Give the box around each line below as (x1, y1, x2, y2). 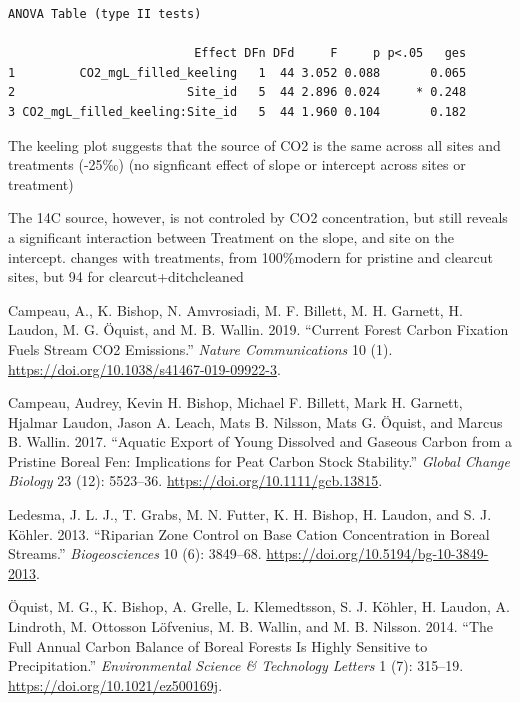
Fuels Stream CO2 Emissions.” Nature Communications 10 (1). (8, 338, 393, 359)
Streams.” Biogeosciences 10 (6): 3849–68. (8, 543, 262, 564)
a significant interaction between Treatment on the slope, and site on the (8, 226, 454, 247)
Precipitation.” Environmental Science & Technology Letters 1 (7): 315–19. (8, 655, 464, 676)
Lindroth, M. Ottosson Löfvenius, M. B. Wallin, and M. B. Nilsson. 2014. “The (8, 616, 494, 637)
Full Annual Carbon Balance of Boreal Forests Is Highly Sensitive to (8, 635, 428, 656)
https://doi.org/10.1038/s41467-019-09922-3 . (8, 358, 281, 379)
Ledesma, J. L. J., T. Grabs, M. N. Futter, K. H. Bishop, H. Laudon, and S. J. (8, 504, 492, 525)
